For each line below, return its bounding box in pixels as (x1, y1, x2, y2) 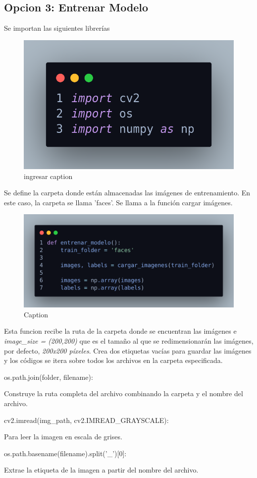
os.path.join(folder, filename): (4, 371, 93, 382)
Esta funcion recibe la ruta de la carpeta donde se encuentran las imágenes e (4, 326, 237, 336)
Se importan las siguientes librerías (4, 23, 110, 33)
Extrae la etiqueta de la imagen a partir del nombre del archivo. (4, 465, 199, 475)
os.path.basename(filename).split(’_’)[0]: (4, 448, 127, 458)
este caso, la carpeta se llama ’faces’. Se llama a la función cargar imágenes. (4, 197, 233, 207)
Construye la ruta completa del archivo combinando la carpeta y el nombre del (4, 388, 243, 399)
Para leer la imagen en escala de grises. (4, 431, 122, 442)
